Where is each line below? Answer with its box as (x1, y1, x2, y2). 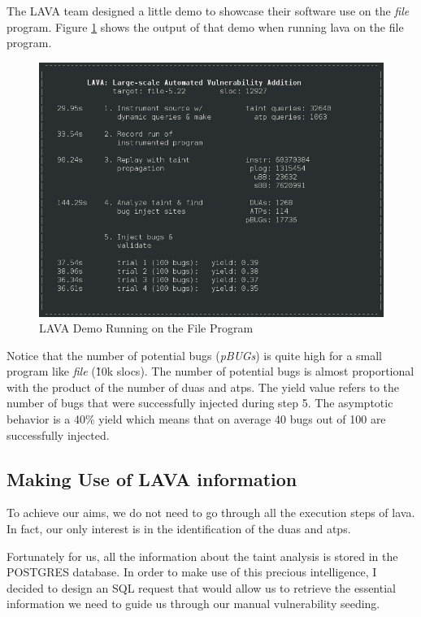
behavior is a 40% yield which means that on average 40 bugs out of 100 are (7, 411, 386, 428)
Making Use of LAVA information (7, 466, 297, 491)
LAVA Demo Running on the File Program (39, 319, 254, 337)
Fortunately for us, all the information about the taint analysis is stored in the (7, 547, 398, 564)
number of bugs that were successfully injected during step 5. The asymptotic (7, 394, 393, 411)
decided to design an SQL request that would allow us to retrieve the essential (7, 579, 396, 596)
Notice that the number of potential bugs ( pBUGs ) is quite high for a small (7, 346, 382, 363)
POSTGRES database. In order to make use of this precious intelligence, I (7, 563, 377, 580)
